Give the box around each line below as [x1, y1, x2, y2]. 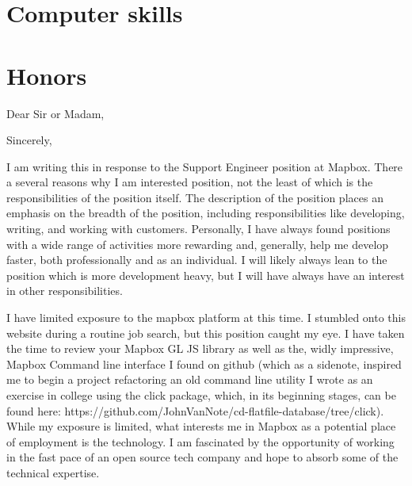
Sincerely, [6, 132, 52, 148]
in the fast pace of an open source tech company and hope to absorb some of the [6, 449, 399, 465]
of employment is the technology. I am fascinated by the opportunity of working [6, 433, 395, 450]
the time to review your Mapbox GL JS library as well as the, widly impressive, [6, 340, 394, 357]
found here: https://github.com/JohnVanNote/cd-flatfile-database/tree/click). [6, 402, 384, 419]
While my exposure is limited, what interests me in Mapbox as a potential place [6, 418, 396, 434]
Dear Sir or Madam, [6, 105, 105, 121]
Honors [6, 59, 87, 91]
